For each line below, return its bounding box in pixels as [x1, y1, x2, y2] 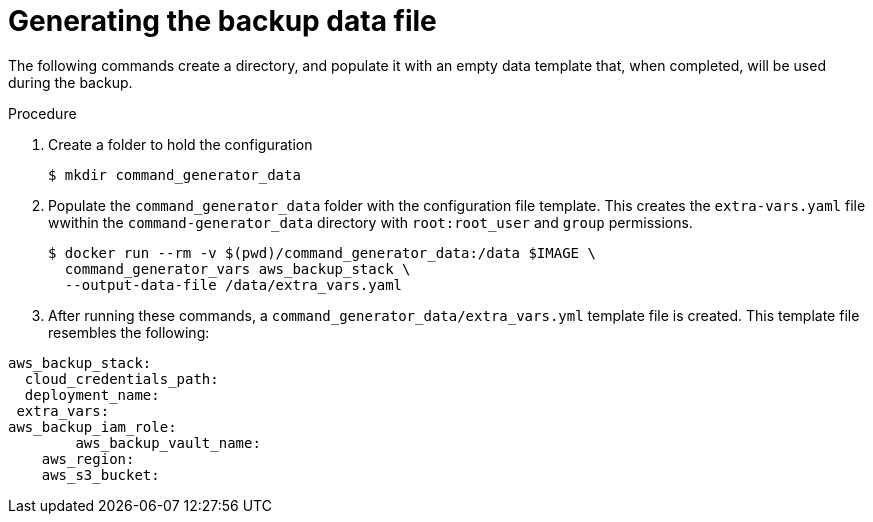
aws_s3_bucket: [41, 466, 160, 483]
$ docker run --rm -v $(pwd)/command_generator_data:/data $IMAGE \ [48, 244, 596, 261]
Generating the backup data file [8, 4, 437, 38]
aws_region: [41, 450, 135, 467]
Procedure [8, 104, 77, 122]
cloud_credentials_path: [24, 370, 219, 387]
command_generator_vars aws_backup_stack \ [64, 260, 411, 277]
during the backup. [8, 73, 133, 91]
